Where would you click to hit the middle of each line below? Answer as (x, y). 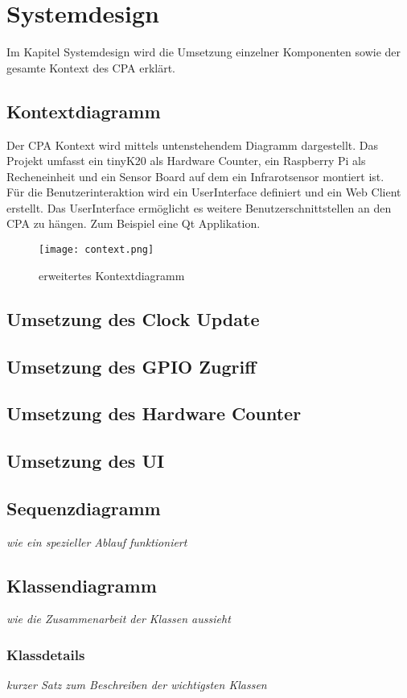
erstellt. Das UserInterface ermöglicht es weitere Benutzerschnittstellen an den (199, 207)
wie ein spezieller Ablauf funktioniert (97, 541)
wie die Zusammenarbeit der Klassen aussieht (119, 619)
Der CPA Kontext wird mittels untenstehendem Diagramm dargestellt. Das (193, 145)
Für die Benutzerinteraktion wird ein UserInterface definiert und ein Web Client (204, 192)
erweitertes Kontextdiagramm (112, 275)
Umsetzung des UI (86, 461)
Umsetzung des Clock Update (133, 318)
